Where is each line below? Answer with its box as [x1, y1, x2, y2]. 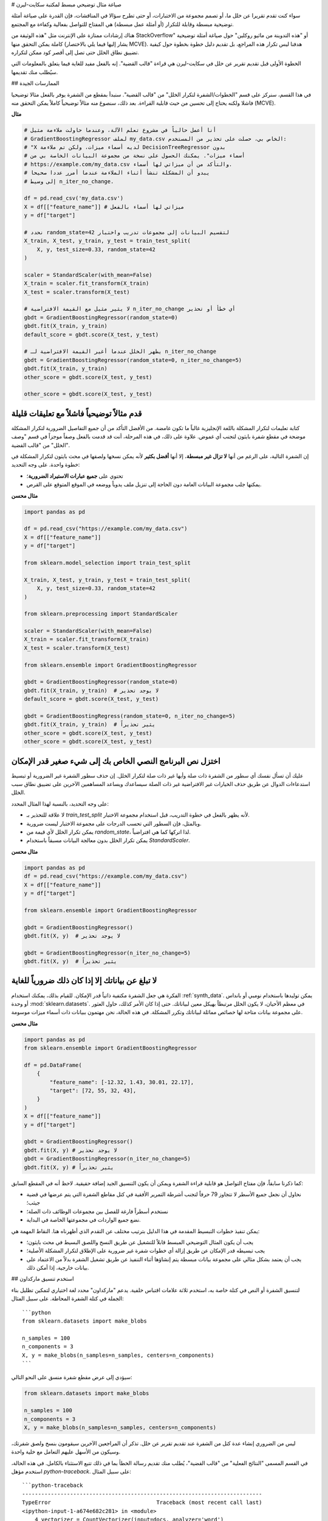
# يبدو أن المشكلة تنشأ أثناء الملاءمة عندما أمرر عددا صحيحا [24, 169, 210, 176]
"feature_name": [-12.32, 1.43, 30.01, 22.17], [49, 1079, 194, 1085]
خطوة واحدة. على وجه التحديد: [11, 461, 80, 468]
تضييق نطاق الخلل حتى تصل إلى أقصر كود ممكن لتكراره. [11, 49, 140, 56]
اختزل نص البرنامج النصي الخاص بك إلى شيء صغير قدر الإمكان [11, 756, 221, 766]
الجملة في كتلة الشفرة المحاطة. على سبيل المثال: [11, 1295, 124, 1302]
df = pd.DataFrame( [24, 1062, 82, 1068]
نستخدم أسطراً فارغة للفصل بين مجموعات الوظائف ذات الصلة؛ [26, 1208, 168, 1215]
